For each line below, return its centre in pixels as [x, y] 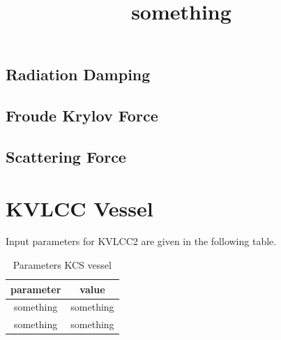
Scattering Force [66, 156]
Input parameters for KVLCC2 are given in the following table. [141, 241]
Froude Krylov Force [82, 116]
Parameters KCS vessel [62, 265]
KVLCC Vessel [79, 208]
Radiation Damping [78, 74]
